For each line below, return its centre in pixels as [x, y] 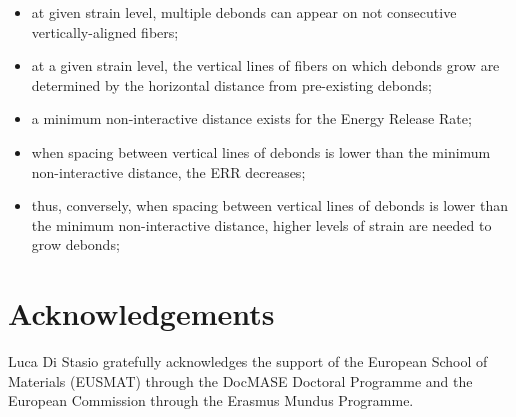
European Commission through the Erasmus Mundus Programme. [211, 400]
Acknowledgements [141, 313]
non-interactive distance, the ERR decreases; [168, 171]
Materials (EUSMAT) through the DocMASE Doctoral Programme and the [240, 380]
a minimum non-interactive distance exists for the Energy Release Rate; [251, 118]
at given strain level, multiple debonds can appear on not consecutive [244, 12]
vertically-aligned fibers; [105, 31]
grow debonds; [75, 244]
